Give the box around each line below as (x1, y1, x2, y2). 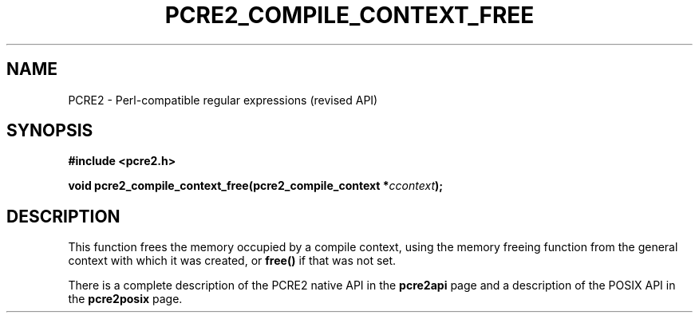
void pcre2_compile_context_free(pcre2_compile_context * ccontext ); (68, 179, 444, 193)
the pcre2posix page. (68, 292, 183, 306)
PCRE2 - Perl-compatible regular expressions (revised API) (68, 93, 378, 107)
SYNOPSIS (6, 120, 93, 141)
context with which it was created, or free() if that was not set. (68, 254, 397, 268)
